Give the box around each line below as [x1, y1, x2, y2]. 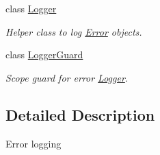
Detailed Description [5, 104, 155, 125]
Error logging [5, 136, 62, 150]
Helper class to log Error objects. [5, 24, 142, 38]
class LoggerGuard [5, 47, 83, 62]
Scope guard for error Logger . [5, 70, 129, 84]
